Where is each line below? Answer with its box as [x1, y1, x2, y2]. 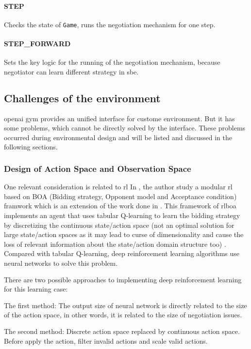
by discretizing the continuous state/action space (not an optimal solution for [4, 220, 234, 230]
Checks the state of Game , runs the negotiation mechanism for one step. [4, 19, 216, 29]
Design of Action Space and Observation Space [4, 162, 191, 174]
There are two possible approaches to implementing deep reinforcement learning [4, 274, 242, 284]
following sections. [4, 142, 58, 152]
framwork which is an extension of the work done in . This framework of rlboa [4, 201, 236, 211]
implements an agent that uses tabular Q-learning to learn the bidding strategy [4, 210, 240, 220]
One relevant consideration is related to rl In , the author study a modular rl [4, 182, 233, 192]
